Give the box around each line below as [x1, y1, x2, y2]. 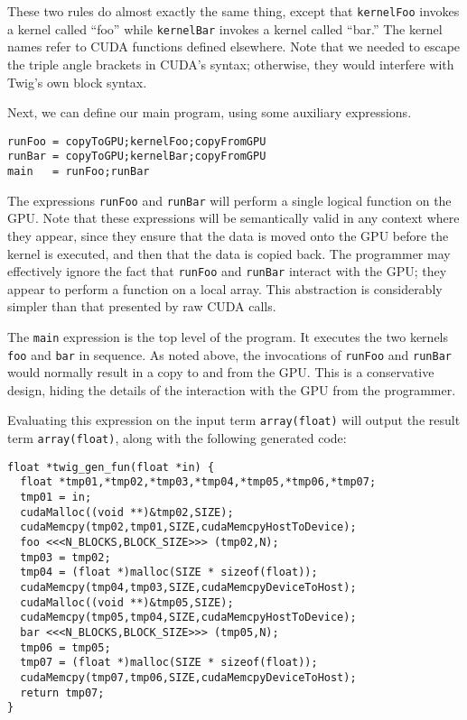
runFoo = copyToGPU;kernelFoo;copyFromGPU [7, 134, 266, 148]
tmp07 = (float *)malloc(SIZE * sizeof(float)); [20, 656, 318, 669]
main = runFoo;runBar [7, 165, 150, 178]
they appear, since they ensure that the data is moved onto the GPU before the [7, 226, 449, 245]
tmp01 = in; [20, 491, 92, 504]
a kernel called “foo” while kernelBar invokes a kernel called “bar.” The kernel [7, 19, 443, 38]
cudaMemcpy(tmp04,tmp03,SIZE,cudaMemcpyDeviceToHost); [20, 581, 357, 594]
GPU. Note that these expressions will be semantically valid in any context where [7, 208, 460, 227]
